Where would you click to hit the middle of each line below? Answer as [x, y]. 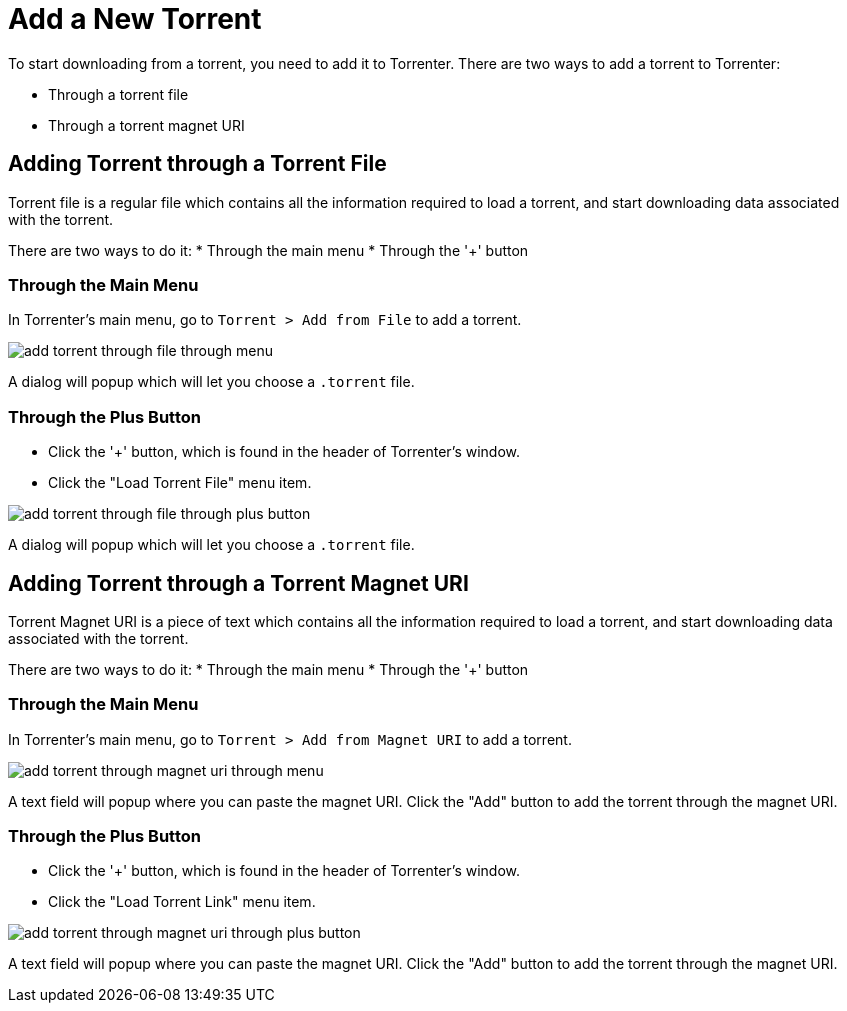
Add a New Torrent [135, 19]
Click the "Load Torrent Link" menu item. [182, 902]
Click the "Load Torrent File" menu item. [180, 483]
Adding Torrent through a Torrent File [197, 164]
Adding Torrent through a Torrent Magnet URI [238, 583]
